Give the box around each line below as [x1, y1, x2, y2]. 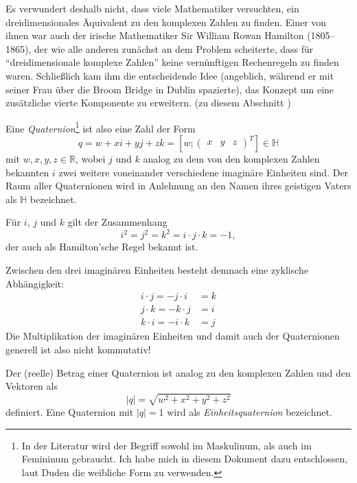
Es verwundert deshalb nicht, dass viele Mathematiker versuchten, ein [5, 1, 299, 15]
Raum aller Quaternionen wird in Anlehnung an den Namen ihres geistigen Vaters [5, 178, 352, 193]
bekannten [5, 165, 49, 179]
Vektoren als [5, 379, 58, 393]
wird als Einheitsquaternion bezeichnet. [167, 404, 332, 419]
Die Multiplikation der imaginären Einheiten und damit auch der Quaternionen [5, 329, 340, 343]
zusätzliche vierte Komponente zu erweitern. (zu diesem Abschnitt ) [5, 95, 291, 110]
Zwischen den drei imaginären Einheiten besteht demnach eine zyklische [5, 263, 309, 277]
